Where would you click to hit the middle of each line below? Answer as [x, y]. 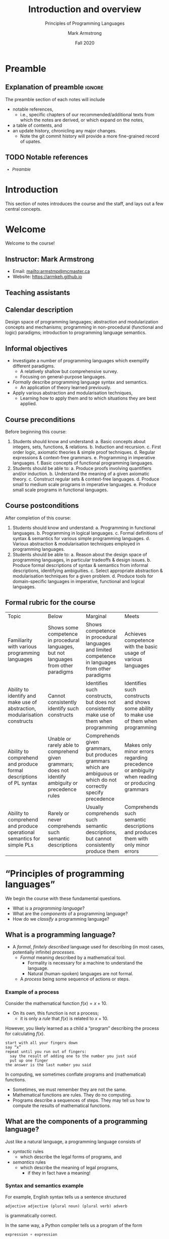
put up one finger [29, 1060]
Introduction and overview [85, 9]
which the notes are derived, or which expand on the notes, [82, 120]
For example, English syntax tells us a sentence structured [66, 1197]
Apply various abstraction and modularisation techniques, [72, 393]
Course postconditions [42, 506]
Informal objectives [37, 348]
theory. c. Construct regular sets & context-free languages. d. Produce [86, 479]
